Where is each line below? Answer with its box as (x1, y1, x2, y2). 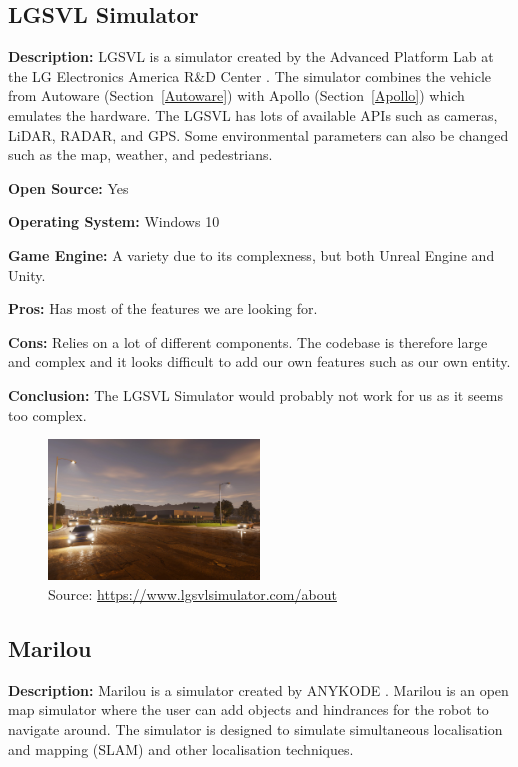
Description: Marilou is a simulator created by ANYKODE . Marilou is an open (8, 679, 509, 700)
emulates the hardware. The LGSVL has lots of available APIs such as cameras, (8, 104, 498, 125)
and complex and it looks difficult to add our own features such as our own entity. (8, 351, 511, 372)
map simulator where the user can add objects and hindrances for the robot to (8, 699, 489, 720)
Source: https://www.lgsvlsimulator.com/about (48, 584, 337, 605)
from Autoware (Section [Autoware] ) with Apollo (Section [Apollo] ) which (8, 85, 465, 106)
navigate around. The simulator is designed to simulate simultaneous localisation (8, 719, 503, 740)
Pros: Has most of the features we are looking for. (8, 298, 318, 319)
